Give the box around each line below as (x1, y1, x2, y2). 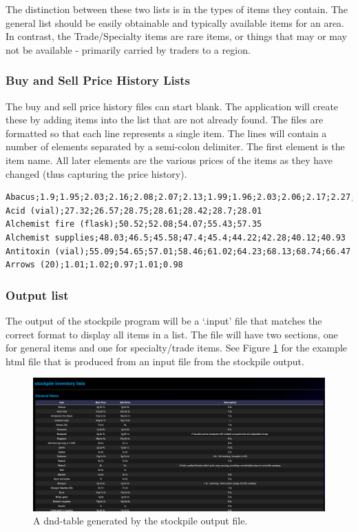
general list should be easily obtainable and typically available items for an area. (6, 15, 344, 30)
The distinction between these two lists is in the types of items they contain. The (6, 2, 348, 16)
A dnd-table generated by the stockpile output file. (33, 513, 248, 528)
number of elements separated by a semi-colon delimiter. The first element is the (6, 139, 345, 154)
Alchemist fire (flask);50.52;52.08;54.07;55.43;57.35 (6, 219, 262, 229)
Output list (6, 286, 69, 303)
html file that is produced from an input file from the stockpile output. (6, 354, 304, 368)
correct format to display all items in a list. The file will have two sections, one (6, 327, 338, 341)
